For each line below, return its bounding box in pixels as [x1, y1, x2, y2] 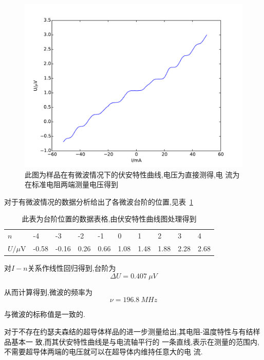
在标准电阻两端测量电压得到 [25, 179, 118, 190]
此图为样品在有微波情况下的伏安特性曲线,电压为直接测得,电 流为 [25, 169, 240, 179]
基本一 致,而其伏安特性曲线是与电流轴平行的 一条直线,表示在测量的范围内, [11, 336, 259, 347]
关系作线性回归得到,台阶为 [27, 263, 116, 273]
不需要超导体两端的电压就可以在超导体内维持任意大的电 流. [4, 346, 203, 357]
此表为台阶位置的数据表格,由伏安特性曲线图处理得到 [22, 213, 197, 224]
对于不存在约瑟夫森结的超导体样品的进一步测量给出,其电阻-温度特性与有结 [4, 326, 253, 336]
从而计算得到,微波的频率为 [4, 286, 92, 297]
